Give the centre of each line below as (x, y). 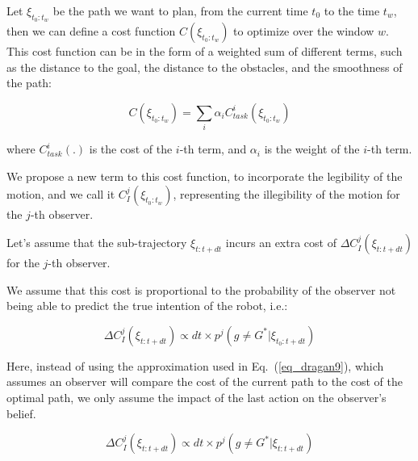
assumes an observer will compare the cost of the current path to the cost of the (205, 381)
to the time (352, 10)
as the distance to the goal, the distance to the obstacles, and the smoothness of (205, 67)
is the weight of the (312, 149)
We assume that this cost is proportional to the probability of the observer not (201, 289)
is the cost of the (131, 149)
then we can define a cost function (91, 31)
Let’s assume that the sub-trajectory (97, 243)
